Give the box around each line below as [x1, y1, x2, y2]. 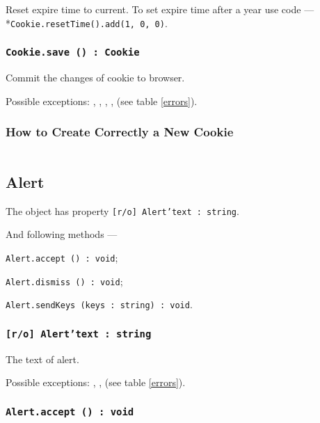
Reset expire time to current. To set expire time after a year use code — [6, 2, 314, 16]
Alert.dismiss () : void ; [6, 273, 123, 288]
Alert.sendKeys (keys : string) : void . [6, 297, 193, 312]
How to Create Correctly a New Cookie [6, 123, 234, 141]
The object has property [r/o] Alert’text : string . [6, 203, 239, 218]
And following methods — [6, 227, 118, 241]
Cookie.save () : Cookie [6, 47, 140, 58]
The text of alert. [6, 351, 79, 366]
